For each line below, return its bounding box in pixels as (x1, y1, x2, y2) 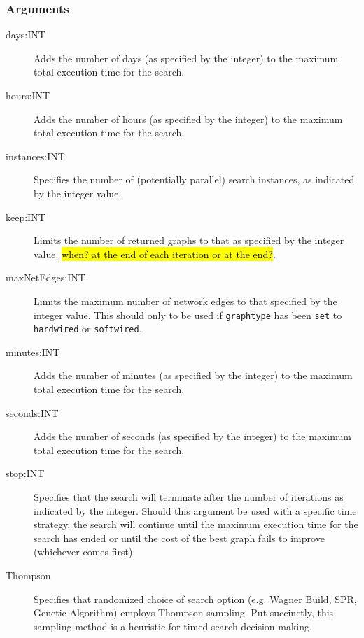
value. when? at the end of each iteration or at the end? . (34, 246, 276, 261)
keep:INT (6, 209, 45, 224)
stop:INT (6, 466, 45, 481)
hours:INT (6, 88, 50, 102)
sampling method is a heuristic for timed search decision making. (34, 618, 312, 633)
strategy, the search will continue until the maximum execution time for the (34, 517, 358, 532)
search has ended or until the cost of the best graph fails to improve (34, 530, 325, 545)
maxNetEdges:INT (6, 270, 85, 285)
